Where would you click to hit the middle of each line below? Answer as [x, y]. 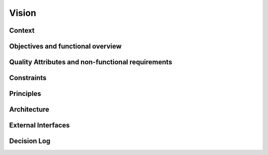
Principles [25, 94]
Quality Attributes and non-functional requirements [91, 62]
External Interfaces [39, 126]
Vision [23, 13]
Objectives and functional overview [65, 46]
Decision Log [30, 141]
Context [22, 30]
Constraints [28, 78]
